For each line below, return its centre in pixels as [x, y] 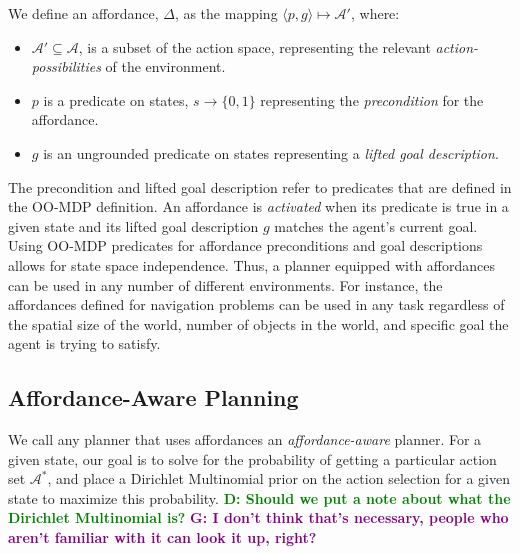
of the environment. [165, 66]
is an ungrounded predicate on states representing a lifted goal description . [271, 152]
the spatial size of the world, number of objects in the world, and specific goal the [258, 323]
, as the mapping [226, 13]
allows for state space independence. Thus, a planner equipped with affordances [252, 264]
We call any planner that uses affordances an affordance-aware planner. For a [245, 439]
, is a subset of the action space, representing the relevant [254, 46]
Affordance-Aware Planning [153, 397]
